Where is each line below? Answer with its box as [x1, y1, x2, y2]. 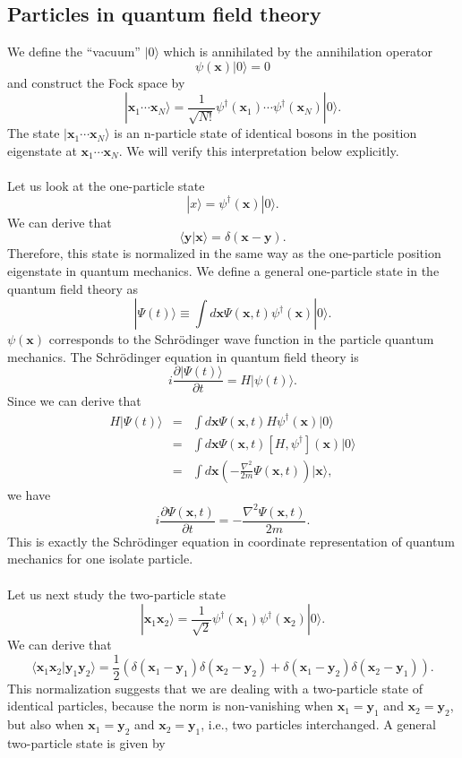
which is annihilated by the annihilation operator [163, 42, 433, 61]
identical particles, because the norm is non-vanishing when [7, 696, 333, 715]
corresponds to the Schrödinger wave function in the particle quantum [48, 330, 434, 349]
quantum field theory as [7, 279, 138, 297]
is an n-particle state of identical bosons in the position [114, 124, 417, 142]
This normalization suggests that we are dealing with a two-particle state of [7, 678, 423, 697]
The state [7, 124, 60, 142]
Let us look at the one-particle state [7, 177, 205, 195]
